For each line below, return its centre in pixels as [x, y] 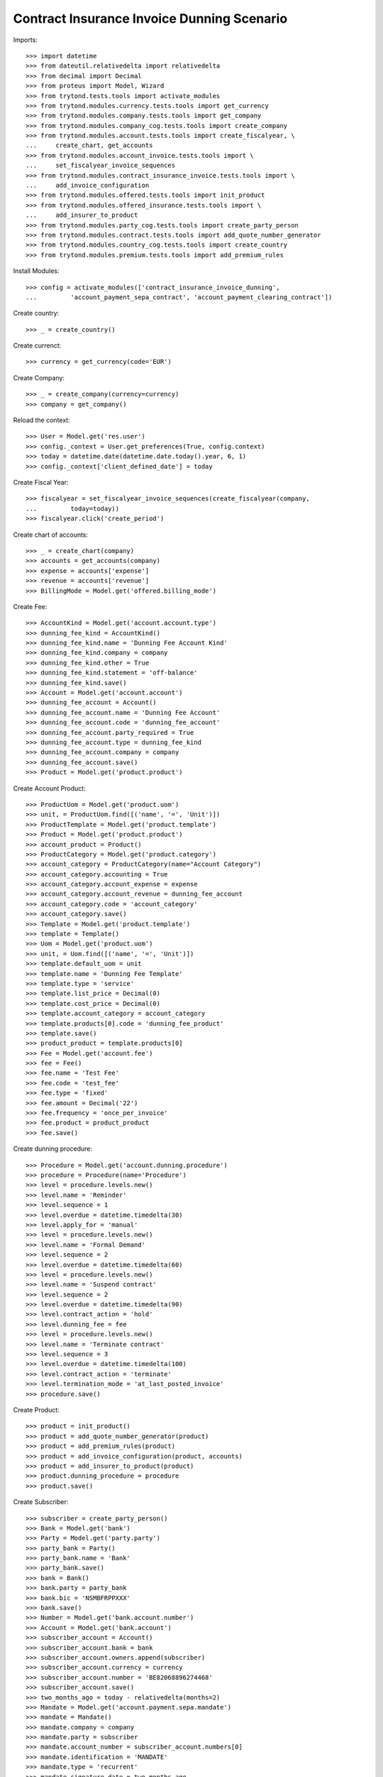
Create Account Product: [49, 788]
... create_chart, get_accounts [89, 145]
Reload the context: [41, 420]
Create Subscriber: [41, 1502]
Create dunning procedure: [52, 1149]
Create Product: [36, 1410]
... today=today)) [73, 509]
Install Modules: [36, 271]
